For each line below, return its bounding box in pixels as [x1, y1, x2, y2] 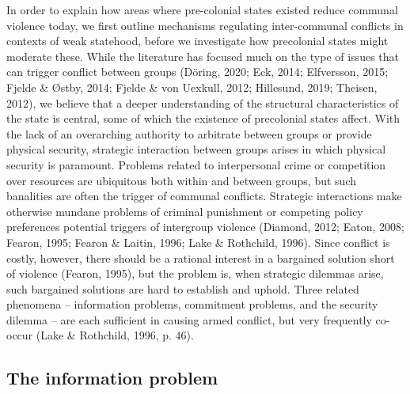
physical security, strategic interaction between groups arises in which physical [6, 141, 386, 157]
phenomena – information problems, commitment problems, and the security [6, 296, 378, 313]
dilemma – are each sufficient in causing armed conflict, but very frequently [6, 311, 372, 328]
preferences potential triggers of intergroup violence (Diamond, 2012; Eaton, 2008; [6, 218, 404, 235]
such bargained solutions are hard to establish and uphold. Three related [6, 280, 359, 297]
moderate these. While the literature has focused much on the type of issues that [6, 47, 399, 64]
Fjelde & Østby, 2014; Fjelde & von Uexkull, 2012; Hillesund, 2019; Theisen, [6, 78, 378, 95]
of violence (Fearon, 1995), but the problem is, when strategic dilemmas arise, [6, 265, 384, 282]
